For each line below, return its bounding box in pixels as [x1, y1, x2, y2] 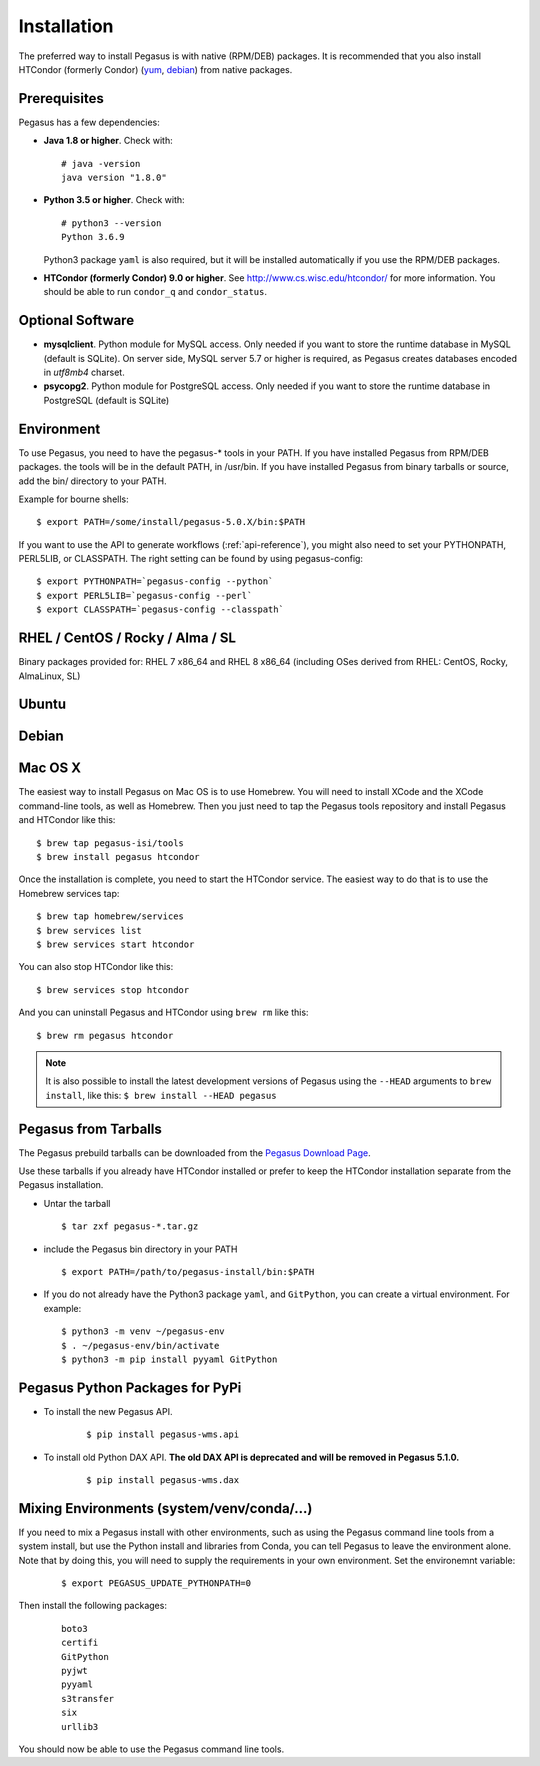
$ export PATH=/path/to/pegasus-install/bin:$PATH [61, 1266, 315, 1277]
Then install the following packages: [18, 1600, 167, 1612]
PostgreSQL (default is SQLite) [43, 394, 170, 406]
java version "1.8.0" [61, 172, 167, 184]
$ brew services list [36, 925, 142, 936]
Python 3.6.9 [61, 231, 125, 243]
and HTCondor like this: [18, 814, 116, 826]
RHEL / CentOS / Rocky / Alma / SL [18, 630, 237, 647]
